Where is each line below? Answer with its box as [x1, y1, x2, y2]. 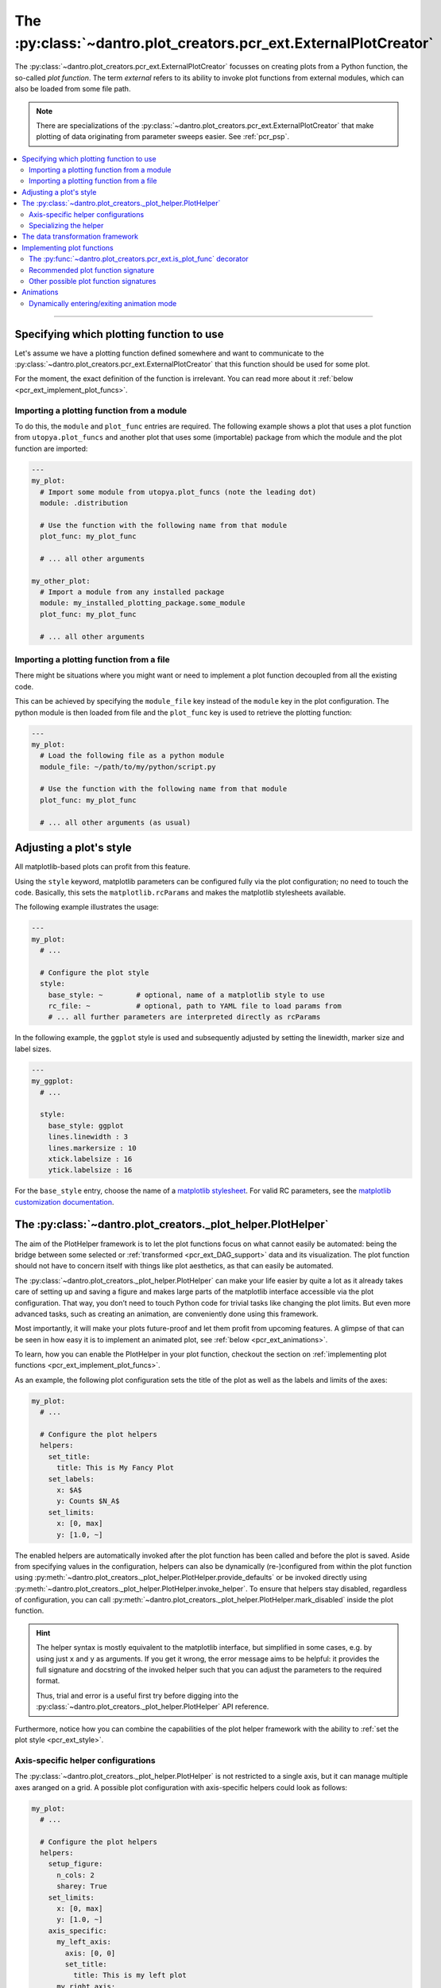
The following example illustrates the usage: [14, 903, 159, 912]
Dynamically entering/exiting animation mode [29, 298, 177, 308]
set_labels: [48, 1474, 95, 1483]
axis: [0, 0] [64, 1948, 116, 1958]
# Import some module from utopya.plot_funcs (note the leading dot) [40, 487, 317, 496]
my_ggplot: [31, 1077, 74, 1085]
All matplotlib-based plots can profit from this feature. [14, 862, 191, 872]
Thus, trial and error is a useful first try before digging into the [36, 1691, 239, 1700]
